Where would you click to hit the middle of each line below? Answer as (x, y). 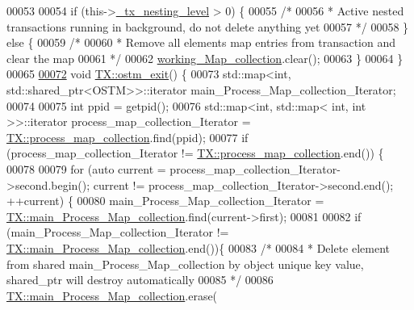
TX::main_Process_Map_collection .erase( (112, 295)
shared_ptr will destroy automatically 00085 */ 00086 (140, 280)
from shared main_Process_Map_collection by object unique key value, (185, 264)
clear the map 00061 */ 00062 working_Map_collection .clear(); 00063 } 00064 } (205, 58)
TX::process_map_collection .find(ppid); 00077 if (128, 137)
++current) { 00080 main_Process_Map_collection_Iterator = (165, 201)
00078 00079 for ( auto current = (86, 168)
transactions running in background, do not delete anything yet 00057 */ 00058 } (208, 26)
